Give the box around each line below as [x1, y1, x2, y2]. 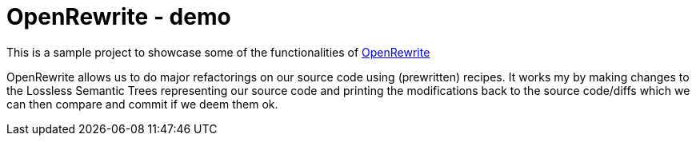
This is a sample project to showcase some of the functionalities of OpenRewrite [6, 45, 430, 59]
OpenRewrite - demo [6, 3, 231, 30]
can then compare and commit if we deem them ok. [6, 97, 278, 111]
